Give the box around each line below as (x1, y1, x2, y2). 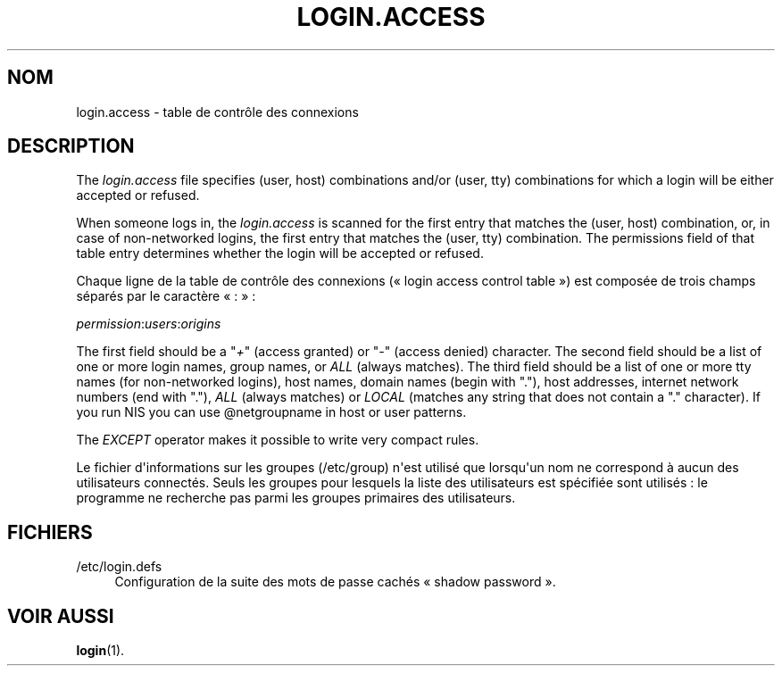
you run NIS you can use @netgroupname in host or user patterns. (76, 404, 467, 420)
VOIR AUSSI (7, 604, 114, 627)
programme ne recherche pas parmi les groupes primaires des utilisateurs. (76, 490, 516, 506)
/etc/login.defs (76, 559, 162, 575)
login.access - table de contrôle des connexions (76, 104, 359, 120)
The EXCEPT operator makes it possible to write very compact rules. (76, 432, 479, 448)
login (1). (76, 643, 125, 659)
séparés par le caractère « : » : (76, 288, 256, 304)
